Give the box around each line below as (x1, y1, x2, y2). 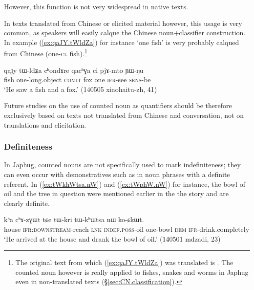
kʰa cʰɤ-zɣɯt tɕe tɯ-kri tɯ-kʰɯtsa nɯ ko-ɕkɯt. (4, 214, 144, 224)
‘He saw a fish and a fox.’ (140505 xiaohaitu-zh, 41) (4, 84, 157, 94)
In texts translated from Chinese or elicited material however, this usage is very (4, 18, 242, 28)
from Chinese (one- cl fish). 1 (4, 47, 87, 59)
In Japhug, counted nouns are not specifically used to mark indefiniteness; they (4, 159, 241, 170)
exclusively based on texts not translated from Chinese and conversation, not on (4, 110, 244, 120)
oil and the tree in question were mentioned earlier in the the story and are (4, 188, 229, 199)
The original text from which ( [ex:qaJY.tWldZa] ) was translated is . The (15, 257, 233, 268)
